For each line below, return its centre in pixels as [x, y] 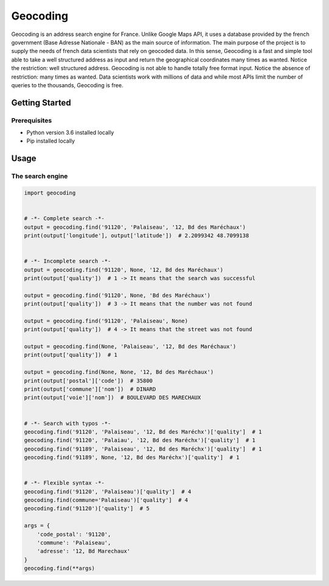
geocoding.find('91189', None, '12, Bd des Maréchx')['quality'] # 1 [132, 458]
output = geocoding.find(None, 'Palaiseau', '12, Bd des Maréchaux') [130, 347]
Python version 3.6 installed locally [70, 133]
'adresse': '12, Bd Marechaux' [83, 551]
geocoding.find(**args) [60, 568]
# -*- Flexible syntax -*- [64, 483]
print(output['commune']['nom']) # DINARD [90, 389]
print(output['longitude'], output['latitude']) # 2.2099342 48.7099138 [136, 235]
